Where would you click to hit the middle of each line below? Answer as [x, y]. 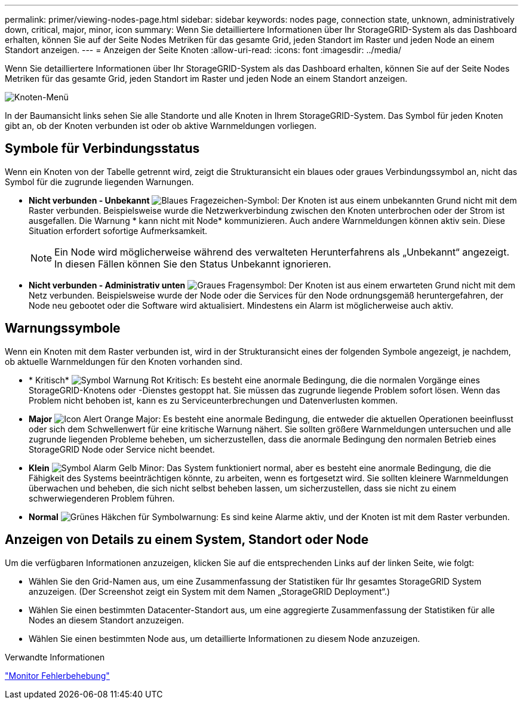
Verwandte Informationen [55, 657]
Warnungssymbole [63, 328]
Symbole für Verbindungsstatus [102, 149]
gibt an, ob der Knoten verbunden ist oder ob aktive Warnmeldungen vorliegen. [161, 126]
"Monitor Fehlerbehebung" [57, 675]
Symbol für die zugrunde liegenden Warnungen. [99, 182]
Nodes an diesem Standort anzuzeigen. [106, 620]
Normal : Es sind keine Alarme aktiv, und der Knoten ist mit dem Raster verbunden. [269, 517]
